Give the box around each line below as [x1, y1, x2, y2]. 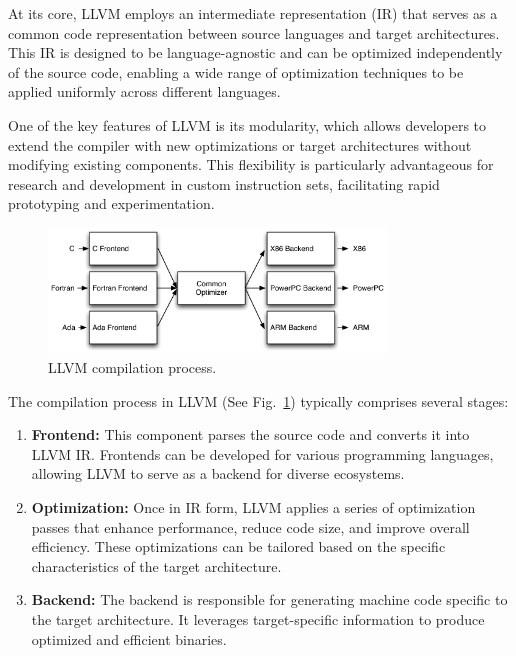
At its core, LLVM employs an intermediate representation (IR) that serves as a [8, 3, 498, 23]
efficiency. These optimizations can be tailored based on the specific [31, 536, 446, 557]
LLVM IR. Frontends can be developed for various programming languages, [31, 443, 494, 464]
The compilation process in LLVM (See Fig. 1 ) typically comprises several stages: [8, 390, 509, 411]
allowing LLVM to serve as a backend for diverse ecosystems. [31, 463, 405, 484]
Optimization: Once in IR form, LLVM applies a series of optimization [31, 496, 476, 517]
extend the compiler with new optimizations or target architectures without [8, 134, 472, 155]
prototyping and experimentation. [8, 193, 215, 214]
